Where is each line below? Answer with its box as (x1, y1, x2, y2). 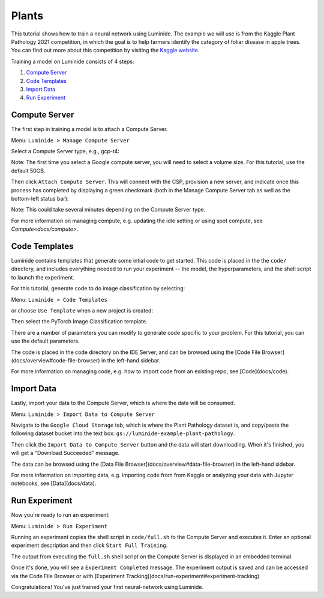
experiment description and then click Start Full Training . (11, 542, 168, 549)
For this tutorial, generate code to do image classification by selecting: (11, 285, 185, 292)
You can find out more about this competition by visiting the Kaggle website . (11, 47, 200, 54)
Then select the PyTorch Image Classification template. (11, 318, 148, 325)
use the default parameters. (11, 337, 80, 345)
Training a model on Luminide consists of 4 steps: (11, 58, 134, 65)
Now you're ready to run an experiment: (11, 511, 110, 519)
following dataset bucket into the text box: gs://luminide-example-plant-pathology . (11, 430, 235, 437)
